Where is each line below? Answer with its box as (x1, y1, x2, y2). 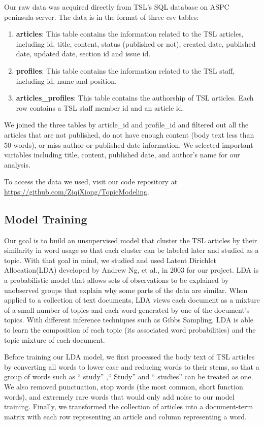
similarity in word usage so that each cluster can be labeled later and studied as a (4, 245, 259, 255)
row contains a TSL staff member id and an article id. (16, 102, 184, 113)
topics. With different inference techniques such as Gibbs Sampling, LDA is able (4, 314, 254, 325)
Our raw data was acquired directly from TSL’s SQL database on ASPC (4, 2, 229, 12)
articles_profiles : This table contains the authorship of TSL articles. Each (16, 92, 254, 103)
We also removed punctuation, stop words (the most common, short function (4, 381, 243, 392)
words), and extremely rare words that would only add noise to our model (4, 391, 235, 402)
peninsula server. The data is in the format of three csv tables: (4, 11, 199, 22)
